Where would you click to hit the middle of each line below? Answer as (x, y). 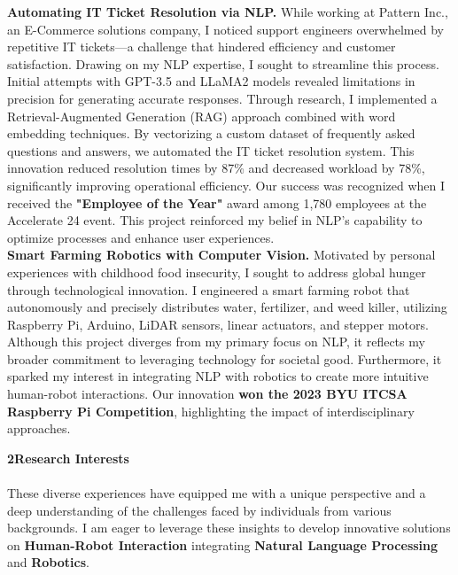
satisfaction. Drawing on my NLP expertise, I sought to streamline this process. (223, 63)
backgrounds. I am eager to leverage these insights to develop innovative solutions (229, 528)
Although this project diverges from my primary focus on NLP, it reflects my (216, 342)
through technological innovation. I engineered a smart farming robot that (209, 289)
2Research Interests (68, 458)
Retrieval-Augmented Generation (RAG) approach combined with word (202, 116)
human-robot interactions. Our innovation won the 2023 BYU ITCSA (207, 394)
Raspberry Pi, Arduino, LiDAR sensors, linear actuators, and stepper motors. (218, 324)
